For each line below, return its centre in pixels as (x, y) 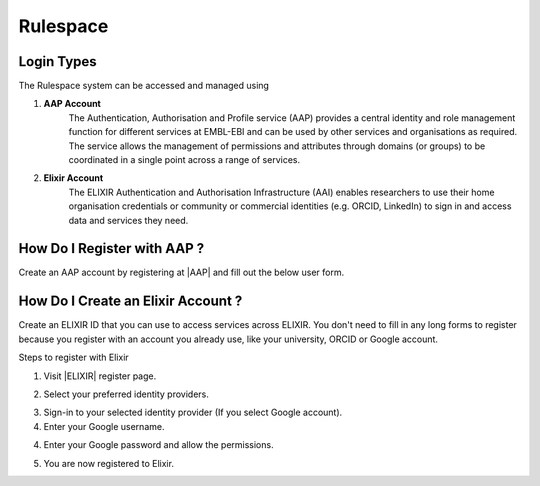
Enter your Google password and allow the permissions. (158, 445)
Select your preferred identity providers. (126, 394)
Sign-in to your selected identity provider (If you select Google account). (193, 412)
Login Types (57, 61)
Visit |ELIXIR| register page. (100, 376)
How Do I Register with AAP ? (111, 248)
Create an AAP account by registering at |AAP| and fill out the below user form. (181, 272)
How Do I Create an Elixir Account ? (130, 301)
